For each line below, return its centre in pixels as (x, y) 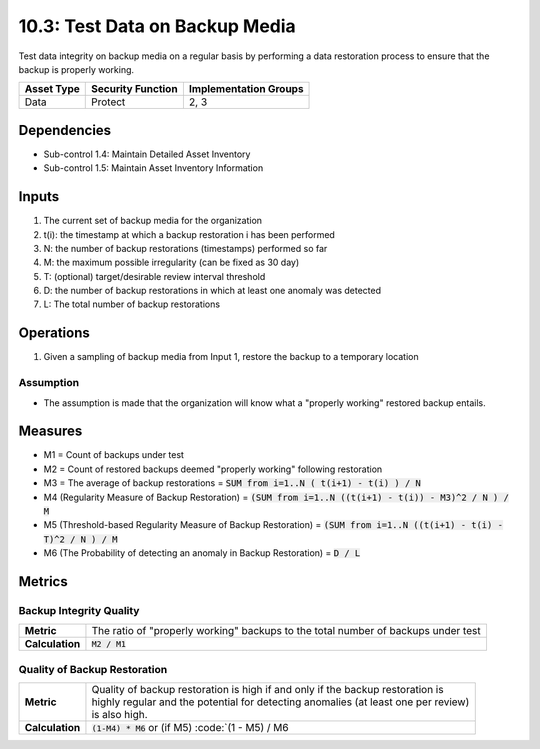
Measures (50, 431)
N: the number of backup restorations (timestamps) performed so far (185, 248)
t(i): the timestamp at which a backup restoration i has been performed (189, 234)
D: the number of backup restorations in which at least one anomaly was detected (212, 291)
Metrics (43, 581)
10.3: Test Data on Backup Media (157, 26)
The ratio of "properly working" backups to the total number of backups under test (286, 631)
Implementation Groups (246, 89)
